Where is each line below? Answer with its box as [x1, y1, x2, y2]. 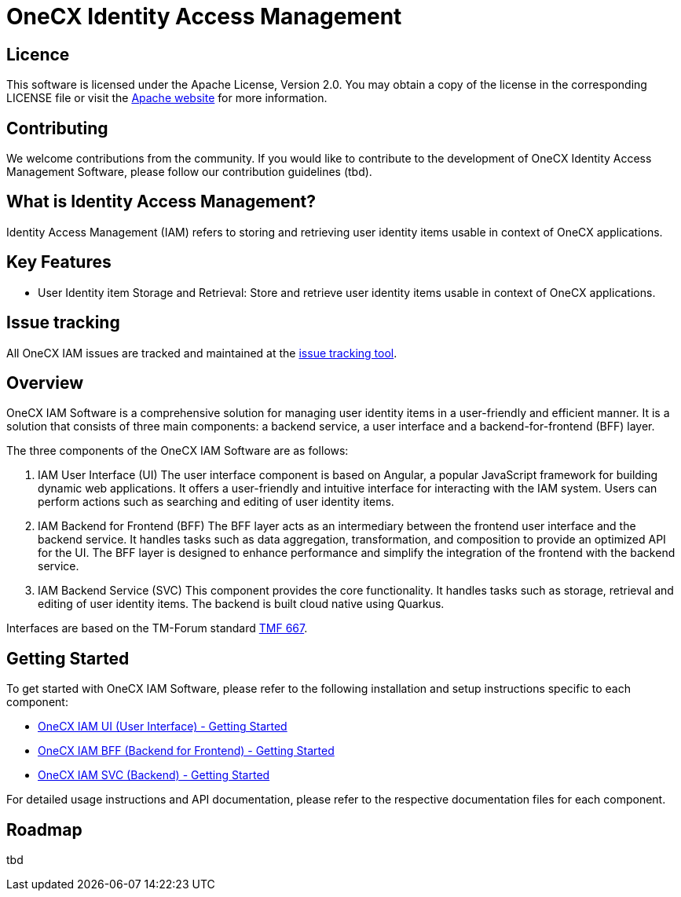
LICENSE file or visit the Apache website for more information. [6, 91, 328, 105]
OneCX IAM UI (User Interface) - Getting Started [38, 719, 287, 734]
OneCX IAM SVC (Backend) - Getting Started [38, 768, 270, 782]
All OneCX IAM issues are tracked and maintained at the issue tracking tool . [6, 346, 397, 360]
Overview [6, 372, 84, 393]
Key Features [6, 252, 112, 273]
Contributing [6, 118, 108, 138]
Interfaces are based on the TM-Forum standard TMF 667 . [6, 621, 308, 635]
